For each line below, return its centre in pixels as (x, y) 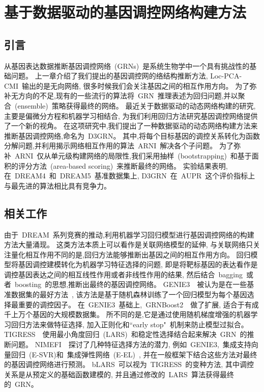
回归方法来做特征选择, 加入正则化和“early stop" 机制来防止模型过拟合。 (129, 324)
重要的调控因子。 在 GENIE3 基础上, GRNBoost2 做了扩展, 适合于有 (135, 304)
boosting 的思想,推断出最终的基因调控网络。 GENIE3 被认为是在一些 (131, 284)
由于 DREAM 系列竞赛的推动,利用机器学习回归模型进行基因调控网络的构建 (129, 234)
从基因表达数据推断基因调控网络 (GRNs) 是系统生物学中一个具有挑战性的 (127, 66)
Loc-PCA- (226, 76)
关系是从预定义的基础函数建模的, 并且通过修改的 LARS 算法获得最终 (119, 374)
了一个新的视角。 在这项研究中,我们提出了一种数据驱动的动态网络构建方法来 (131, 126)
